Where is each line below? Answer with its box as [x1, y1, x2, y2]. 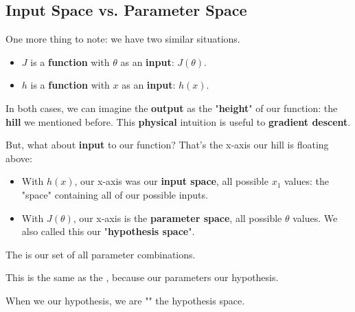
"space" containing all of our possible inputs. [21, 187, 208, 201]
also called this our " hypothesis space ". [21, 224, 195, 238]
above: [5, 151, 32, 165]
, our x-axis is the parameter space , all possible [73, 210, 282, 225]
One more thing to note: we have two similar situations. [5, 32, 240, 46]
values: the [284, 174, 330, 188]
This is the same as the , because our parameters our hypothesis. [5, 270, 279, 285]
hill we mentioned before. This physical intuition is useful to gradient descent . [5, 114, 351, 129]
